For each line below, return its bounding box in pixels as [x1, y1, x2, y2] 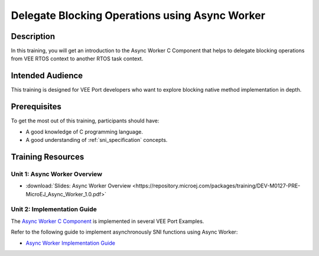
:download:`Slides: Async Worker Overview [25, 182, 131, 189]
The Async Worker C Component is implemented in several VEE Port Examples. [11, 218, 204, 225]
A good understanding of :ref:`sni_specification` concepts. [25, 137, 168, 144]
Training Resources [11, 151, 84, 162]
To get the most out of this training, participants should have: [11, 117, 159, 124]
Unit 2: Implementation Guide [11, 205, 97, 213]
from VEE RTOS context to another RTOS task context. [11, 55, 144, 62]
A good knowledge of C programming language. [25, 128, 143, 135]
